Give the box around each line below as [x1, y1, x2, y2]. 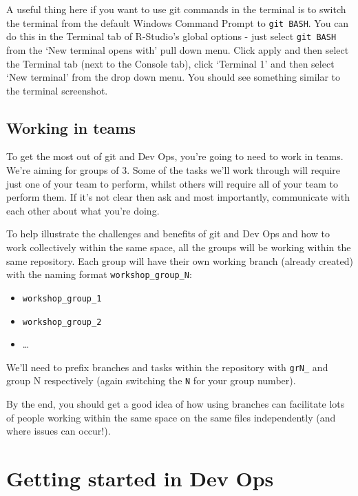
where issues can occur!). [6, 424, 111, 438]
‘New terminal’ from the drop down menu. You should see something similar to [6, 70, 341, 84]
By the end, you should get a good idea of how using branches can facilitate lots [6, 397, 345, 411]
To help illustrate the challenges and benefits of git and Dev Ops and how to [6, 226, 330, 241]
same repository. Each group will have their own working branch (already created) [6, 253, 353, 268]
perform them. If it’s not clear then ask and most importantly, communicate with [6, 190, 350, 204]
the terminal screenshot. [6, 83, 108, 97]
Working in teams [6, 117, 136, 138]
